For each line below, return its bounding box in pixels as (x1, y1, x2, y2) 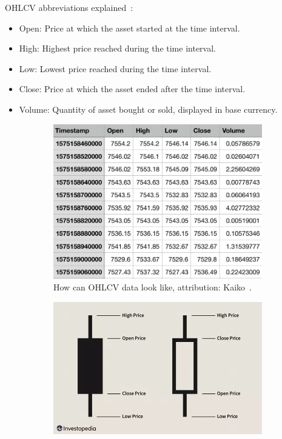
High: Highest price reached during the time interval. (19, 42, 216, 55)
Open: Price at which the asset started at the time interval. (19, 21, 240, 34)
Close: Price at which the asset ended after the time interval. (19, 82, 246, 95)
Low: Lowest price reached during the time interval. (19, 62, 212, 75)
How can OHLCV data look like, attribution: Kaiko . (53, 281, 252, 293)
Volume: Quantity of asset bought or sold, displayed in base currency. (19, 102, 278, 115)
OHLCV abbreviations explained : (5, 1, 133, 13)
